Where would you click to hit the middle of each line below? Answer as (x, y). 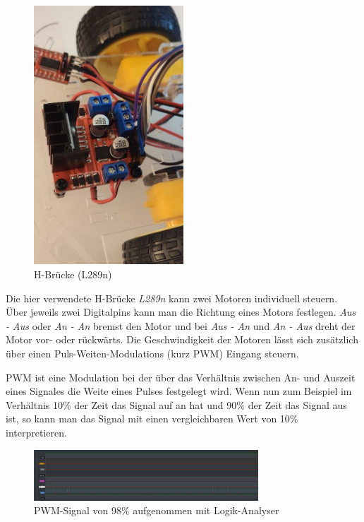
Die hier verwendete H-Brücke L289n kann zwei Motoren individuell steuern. (172, 298)
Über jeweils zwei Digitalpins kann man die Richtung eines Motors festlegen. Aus (181, 312)
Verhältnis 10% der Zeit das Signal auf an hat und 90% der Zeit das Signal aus (176, 404)
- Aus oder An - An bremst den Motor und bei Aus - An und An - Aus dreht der (181, 325)
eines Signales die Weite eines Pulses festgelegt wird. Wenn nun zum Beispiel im (179, 391)
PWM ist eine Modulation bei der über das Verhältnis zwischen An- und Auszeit (181, 377)
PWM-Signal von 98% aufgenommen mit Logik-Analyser (157, 510)
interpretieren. (36, 433)
